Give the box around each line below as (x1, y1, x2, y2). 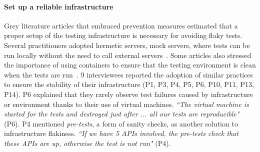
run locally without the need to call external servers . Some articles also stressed (4, 49, 251, 60)
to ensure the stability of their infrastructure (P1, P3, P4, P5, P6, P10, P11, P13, (4, 79, 254, 89)
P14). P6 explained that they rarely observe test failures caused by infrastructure (4, 88, 253, 99)
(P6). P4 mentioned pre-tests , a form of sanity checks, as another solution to (4, 118, 238, 128)
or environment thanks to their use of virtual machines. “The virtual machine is (4, 98, 249, 109)
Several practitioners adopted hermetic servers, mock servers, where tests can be (4, 39, 250, 50)
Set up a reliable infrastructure (4, 1, 113, 11)
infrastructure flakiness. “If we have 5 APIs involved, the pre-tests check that (4, 128, 238, 138)
